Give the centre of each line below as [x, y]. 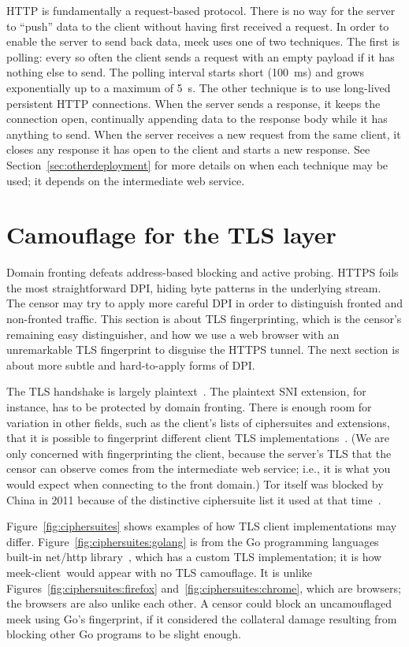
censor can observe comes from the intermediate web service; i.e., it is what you [199, 469]
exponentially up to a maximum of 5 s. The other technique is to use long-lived [199, 87]
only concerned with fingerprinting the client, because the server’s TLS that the [199, 453]
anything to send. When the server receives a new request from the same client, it [204, 134]
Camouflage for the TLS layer [171, 234]
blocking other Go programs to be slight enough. [124, 634]
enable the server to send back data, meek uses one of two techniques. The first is [203, 41]
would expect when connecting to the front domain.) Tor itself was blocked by [195, 483]
